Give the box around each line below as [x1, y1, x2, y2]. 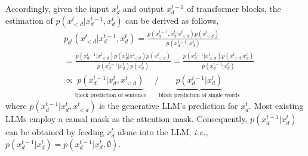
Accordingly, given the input [5, 2, 109, 14]
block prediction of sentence [75, 92, 146, 98]
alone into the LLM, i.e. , [118, 126, 208, 138]
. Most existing [249, 99, 304, 112]
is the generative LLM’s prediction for [99, 99, 238, 112]
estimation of [5, 14, 53, 26]
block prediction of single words [158, 92, 240, 98]
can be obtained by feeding [5, 126, 104, 138]
